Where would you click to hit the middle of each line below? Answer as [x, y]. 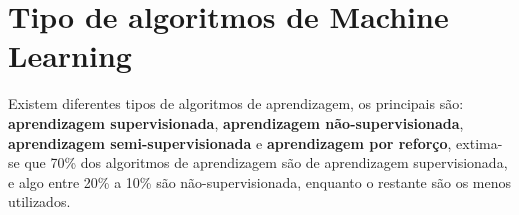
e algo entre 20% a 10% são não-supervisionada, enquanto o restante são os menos [260, 181]
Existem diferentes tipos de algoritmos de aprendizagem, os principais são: [236, 103]
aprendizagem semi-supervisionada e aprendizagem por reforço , [230, 142]
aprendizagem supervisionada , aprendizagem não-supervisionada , [236, 122]
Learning [70, 55]
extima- [479, 142]
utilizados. [39, 201]
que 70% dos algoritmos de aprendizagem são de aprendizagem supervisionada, [266, 162]
